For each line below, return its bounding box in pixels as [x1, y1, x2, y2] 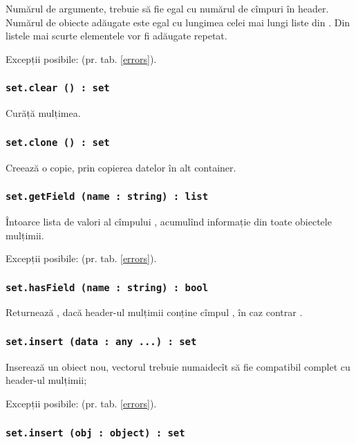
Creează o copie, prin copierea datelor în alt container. [6, 160, 236, 174]
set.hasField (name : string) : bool [6, 281, 209, 293]
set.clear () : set [6, 82, 110, 94]
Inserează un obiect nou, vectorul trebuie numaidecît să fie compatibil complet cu [6, 359, 350, 373]
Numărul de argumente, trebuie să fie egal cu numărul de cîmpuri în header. [6, 1, 329, 15]
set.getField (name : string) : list [6, 191, 209, 203]
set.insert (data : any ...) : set [6, 335, 197, 347]
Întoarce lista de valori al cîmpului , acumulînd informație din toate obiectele [6, 214, 332, 228]
